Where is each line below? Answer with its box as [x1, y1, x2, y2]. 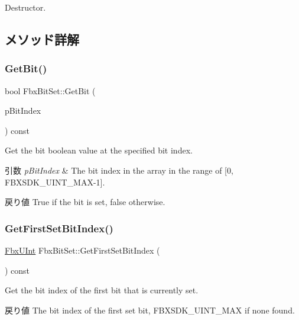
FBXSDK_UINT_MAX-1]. [5, 175, 105, 188]
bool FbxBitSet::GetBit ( [5, 84, 96, 97]
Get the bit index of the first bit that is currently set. [5, 284, 199, 296]
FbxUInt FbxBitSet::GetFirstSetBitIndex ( [5, 244, 160, 256]
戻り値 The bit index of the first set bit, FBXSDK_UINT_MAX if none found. [5, 303, 295, 316]
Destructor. [5, 1, 46, 13]
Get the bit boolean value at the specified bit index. [5, 144, 193, 156]
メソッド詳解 [5, 30, 79, 48]
